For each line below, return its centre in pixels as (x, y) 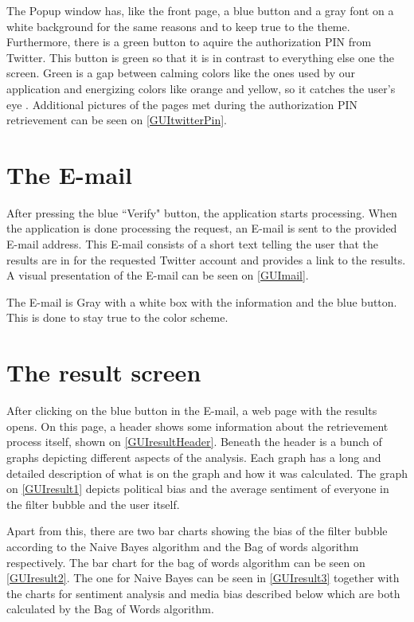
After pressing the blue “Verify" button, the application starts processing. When (202, 212)
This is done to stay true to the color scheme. (117, 317)
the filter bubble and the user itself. (93, 504)
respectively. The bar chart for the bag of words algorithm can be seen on (186, 562)
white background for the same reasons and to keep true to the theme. (178, 26)
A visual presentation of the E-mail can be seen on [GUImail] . (158, 275)
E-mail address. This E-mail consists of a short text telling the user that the (192, 244)
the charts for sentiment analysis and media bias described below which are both (203, 593)
